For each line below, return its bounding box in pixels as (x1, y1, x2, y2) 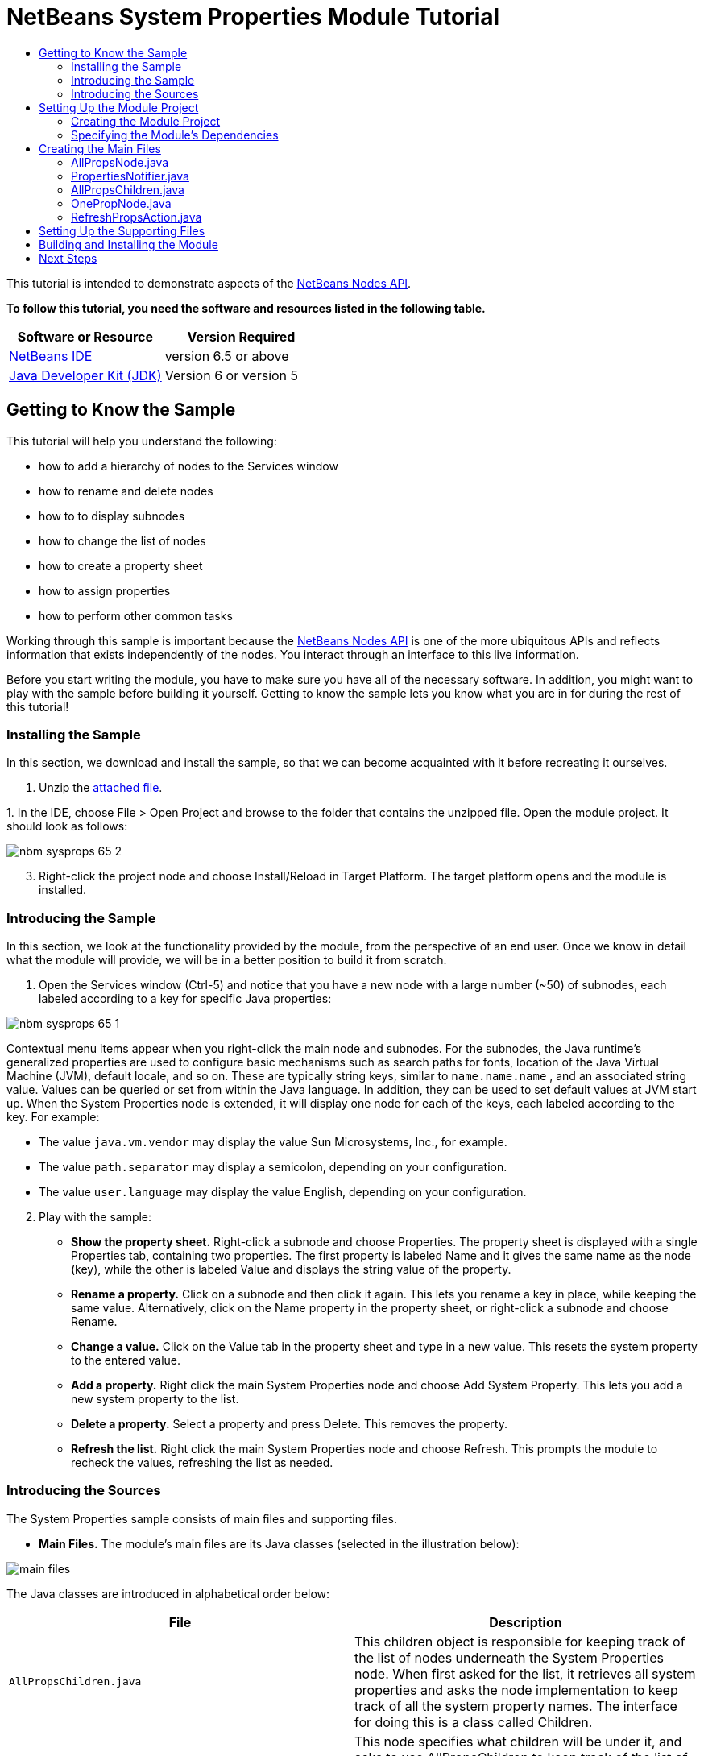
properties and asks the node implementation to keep (354, 1681, 678, 1698)
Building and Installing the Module (39, 237, 218, 251)
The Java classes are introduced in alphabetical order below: (6, 1586, 330, 1601)
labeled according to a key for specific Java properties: (39, 992, 332, 1006)
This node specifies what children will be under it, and (354, 1733, 682, 1750)
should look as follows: (6, 819, 128, 834)
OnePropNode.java (71, 196, 172, 210)
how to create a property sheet (39, 558, 203, 573)
